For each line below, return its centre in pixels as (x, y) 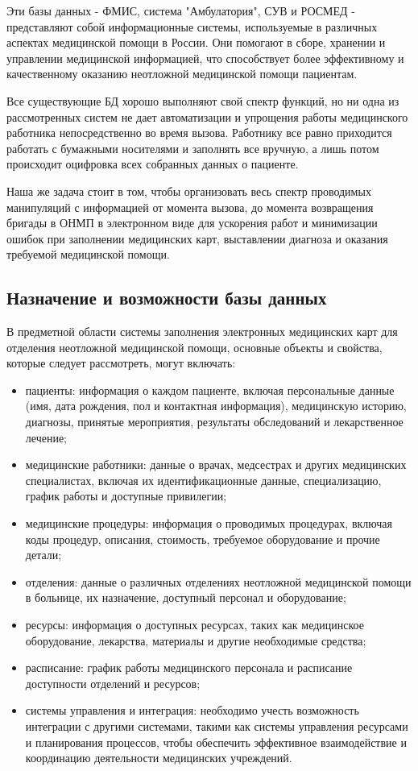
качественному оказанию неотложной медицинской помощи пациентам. (182, 74)
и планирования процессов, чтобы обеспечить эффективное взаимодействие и (216, 742)
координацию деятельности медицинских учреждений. (159, 758)
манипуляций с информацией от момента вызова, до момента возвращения (190, 207)
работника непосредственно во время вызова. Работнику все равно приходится (199, 133)
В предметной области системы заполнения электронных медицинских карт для (202, 332)
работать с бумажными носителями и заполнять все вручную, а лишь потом (193, 148)
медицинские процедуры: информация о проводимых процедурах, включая (209, 523)
